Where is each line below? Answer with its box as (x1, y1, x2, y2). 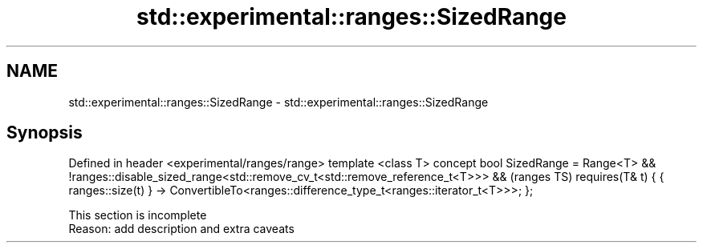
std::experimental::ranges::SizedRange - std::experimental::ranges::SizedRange (68, 94, 489, 109)
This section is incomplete (68, 208, 207, 223)
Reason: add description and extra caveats (68, 222, 295, 236)
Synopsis (6, 122, 83, 143)
